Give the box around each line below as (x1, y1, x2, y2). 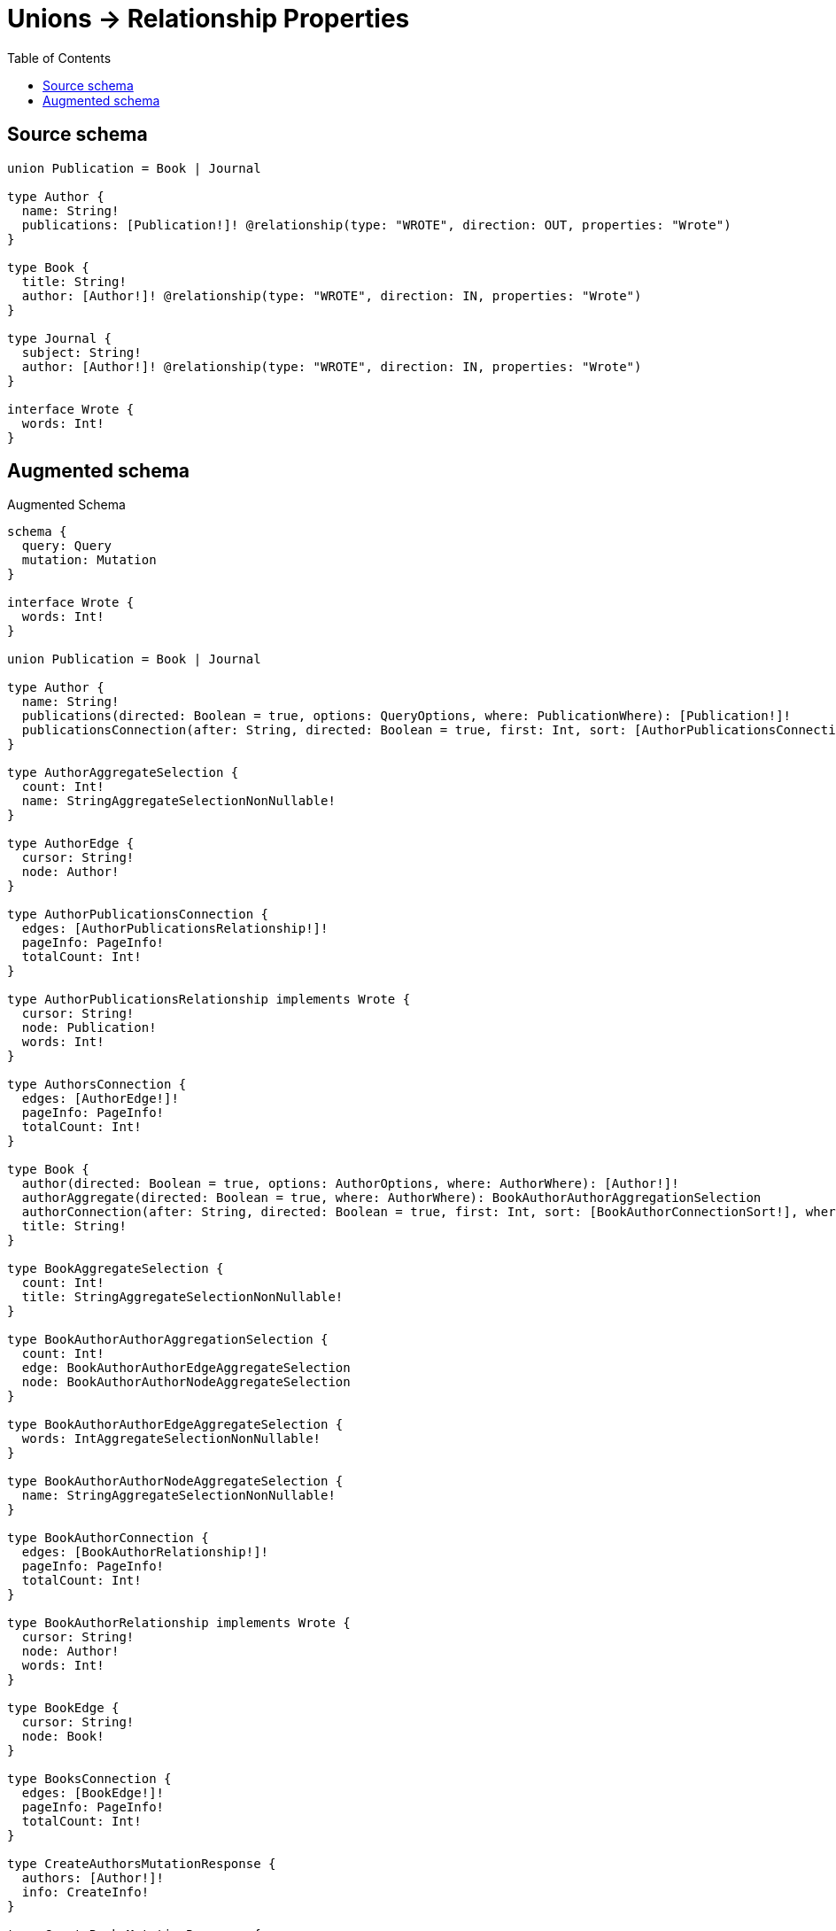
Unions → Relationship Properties (7, 4, 410, 34)
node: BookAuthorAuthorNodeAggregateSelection (21, 1375, 351, 1390)
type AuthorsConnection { (7, 1077, 187, 1092)
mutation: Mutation (21, 553, 157, 568)
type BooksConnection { (7, 1772, 172, 1787)
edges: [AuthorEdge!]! (21, 1091, 179, 1106)
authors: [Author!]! (21, 1871, 165, 1886)
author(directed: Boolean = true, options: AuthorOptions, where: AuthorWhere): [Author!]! (21, 1176, 679, 1191)
